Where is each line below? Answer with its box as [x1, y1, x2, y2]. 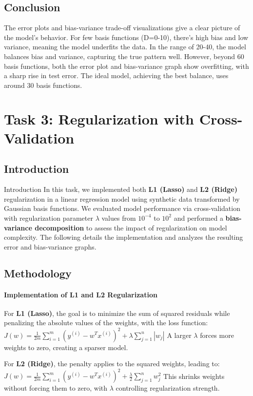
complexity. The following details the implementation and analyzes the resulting [4, 232, 243, 242]
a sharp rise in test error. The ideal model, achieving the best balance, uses [4, 70, 229, 81]
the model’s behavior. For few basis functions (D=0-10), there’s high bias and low [4, 32, 249, 42]
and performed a [174, 212, 223, 223]
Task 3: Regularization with [4, 108, 194, 128]
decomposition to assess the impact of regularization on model [35, 222, 227, 232]
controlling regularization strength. [116, 383, 220, 393]
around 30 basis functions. [4, 80, 82, 90]
